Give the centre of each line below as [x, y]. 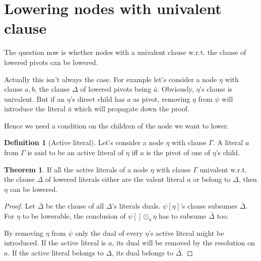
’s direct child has [97, 99]
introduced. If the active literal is [55, 243]
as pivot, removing [162, 99]
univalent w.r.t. [223, 169]
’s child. [228, 152]
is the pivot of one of [178, 152]
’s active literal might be [186, 233]
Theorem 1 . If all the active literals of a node [76, 169]
